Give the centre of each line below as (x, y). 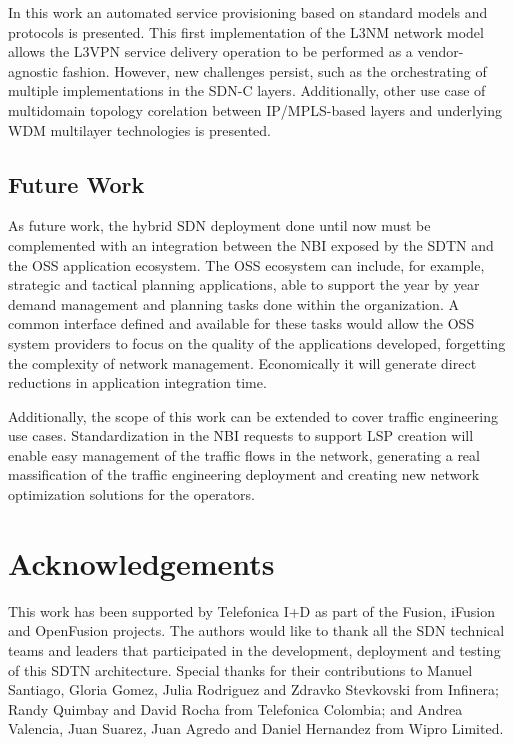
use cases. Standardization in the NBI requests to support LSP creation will (241, 435)
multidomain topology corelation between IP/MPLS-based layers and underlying (255, 109)
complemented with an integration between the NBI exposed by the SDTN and (251, 244)
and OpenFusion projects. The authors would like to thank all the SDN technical (256, 630)
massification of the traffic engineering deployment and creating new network (244, 474)
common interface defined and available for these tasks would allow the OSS (241, 323)
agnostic (33, 70)
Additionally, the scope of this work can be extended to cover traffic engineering (253, 415)
